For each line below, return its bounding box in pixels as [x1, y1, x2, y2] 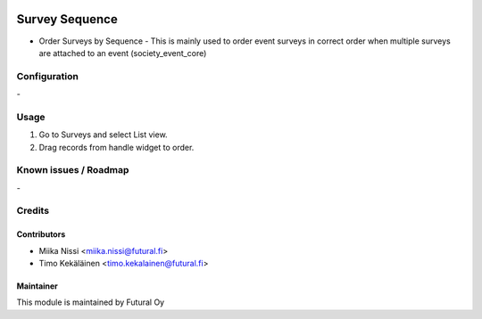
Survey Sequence [16, 12, 118, 27]
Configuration [16, 70, 79, 82]
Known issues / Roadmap [16, 164, 129, 176]
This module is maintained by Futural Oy [16, 297, 165, 307]
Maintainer [16, 281, 58, 291]
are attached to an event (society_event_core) [38, 47, 207, 58]
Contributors [16, 229, 66, 240]
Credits [16, 205, 49, 217]
